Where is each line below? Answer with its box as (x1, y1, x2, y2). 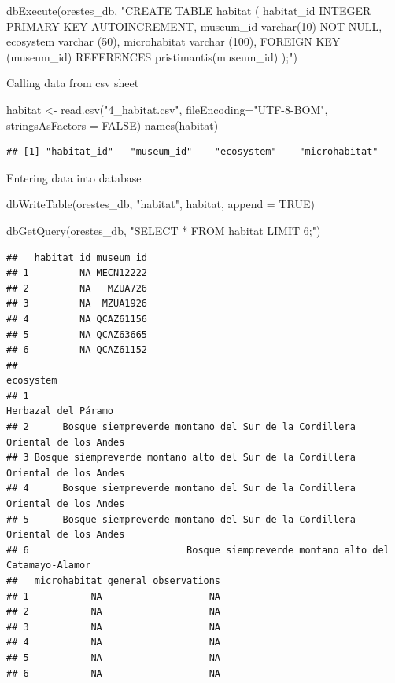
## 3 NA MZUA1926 (6, 298, 147, 310)
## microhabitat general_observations (6, 575, 221, 586)
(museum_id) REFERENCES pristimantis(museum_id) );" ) (6, 48, 297, 64)
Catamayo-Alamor (6, 560, 91, 571)
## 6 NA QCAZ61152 (6, 344, 147, 356)
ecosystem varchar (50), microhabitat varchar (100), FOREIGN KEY (6, 33, 341, 50)
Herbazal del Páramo (6, 406, 114, 417)
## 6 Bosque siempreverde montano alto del (6, 544, 389, 556)
